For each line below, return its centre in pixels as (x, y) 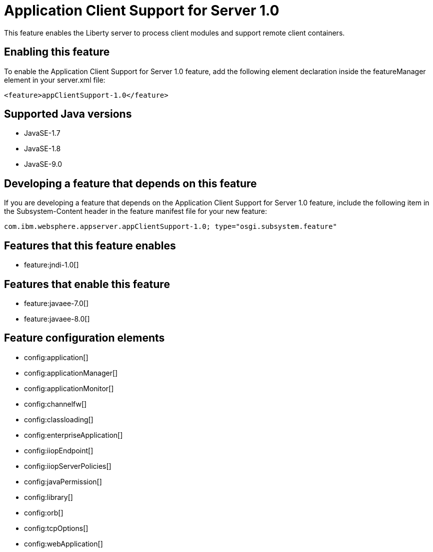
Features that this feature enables (90, 245)
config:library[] (48, 497)
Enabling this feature (57, 52)
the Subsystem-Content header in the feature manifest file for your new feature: (136, 211)
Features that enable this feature (87, 284)
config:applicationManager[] (71, 373)
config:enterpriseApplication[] (73, 435)
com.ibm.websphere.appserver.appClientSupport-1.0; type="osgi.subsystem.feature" (170, 227)
